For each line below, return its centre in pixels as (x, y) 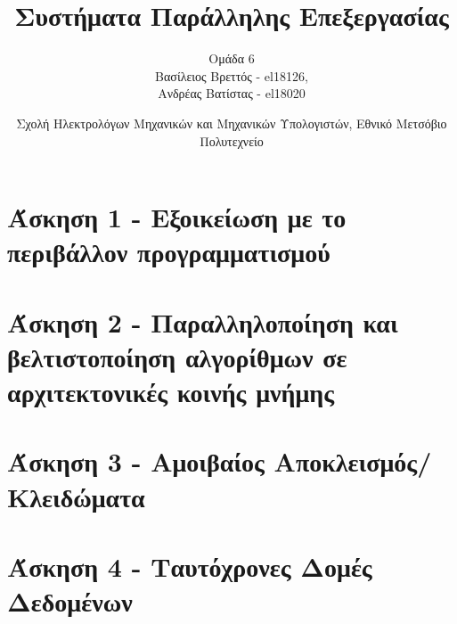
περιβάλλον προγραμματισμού (169, 252)
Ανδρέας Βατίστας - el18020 (232, 93)
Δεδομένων (70, 601)
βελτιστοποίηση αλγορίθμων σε (177, 356)
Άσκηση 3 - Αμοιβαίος (136, 461)
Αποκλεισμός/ (353, 461)
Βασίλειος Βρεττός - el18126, (232, 75)
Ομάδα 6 (232, 58)
